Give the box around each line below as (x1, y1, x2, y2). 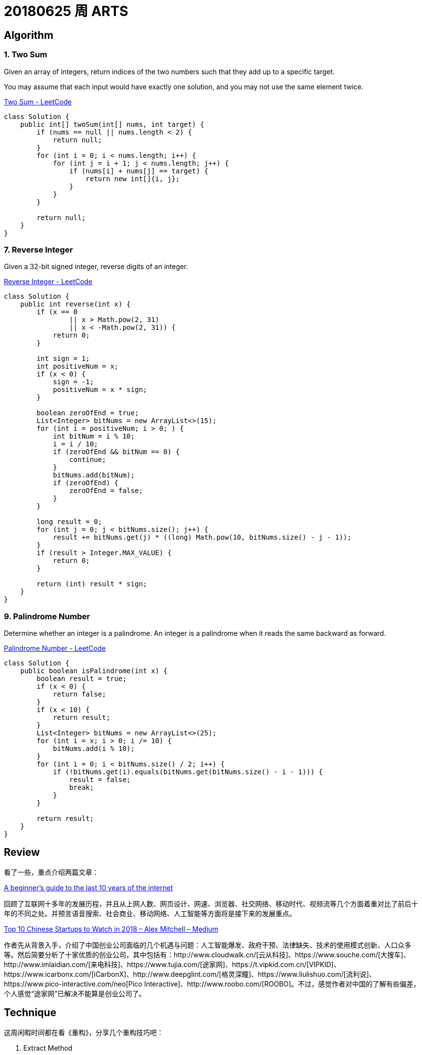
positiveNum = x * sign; (53, 386, 147, 394)
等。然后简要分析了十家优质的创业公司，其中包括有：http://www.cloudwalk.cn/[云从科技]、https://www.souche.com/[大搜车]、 (4, 950, 410, 959)
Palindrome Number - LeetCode (4, 644, 106, 653)
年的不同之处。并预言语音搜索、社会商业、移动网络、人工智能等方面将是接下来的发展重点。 (4, 909, 296, 918)
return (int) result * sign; (36, 580, 147, 588)
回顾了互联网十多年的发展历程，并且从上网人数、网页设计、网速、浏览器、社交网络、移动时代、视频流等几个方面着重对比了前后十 (4, 899, 418, 908)
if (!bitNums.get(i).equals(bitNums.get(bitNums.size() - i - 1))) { (53, 768, 323, 776)
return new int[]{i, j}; (85, 174, 180, 183)
